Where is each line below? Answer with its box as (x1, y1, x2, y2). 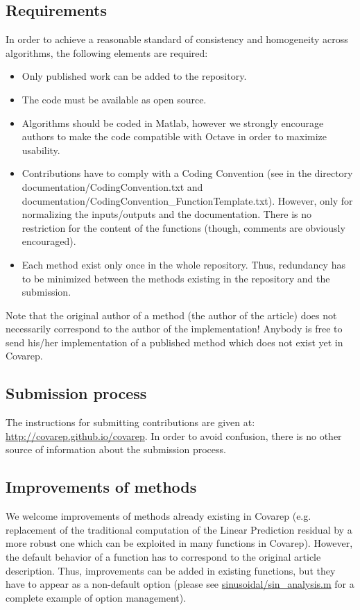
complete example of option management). (6, 590, 187, 604)
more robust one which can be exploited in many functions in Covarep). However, (6, 536, 353, 550)
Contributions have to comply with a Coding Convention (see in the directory (22, 166, 353, 180)
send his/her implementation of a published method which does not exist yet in (6, 334, 343, 349)
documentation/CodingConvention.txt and (22, 179, 203, 194)
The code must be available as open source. (22, 92, 207, 106)
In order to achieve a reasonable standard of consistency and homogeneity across (6, 32, 348, 46)
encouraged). (22, 234, 76, 248)
